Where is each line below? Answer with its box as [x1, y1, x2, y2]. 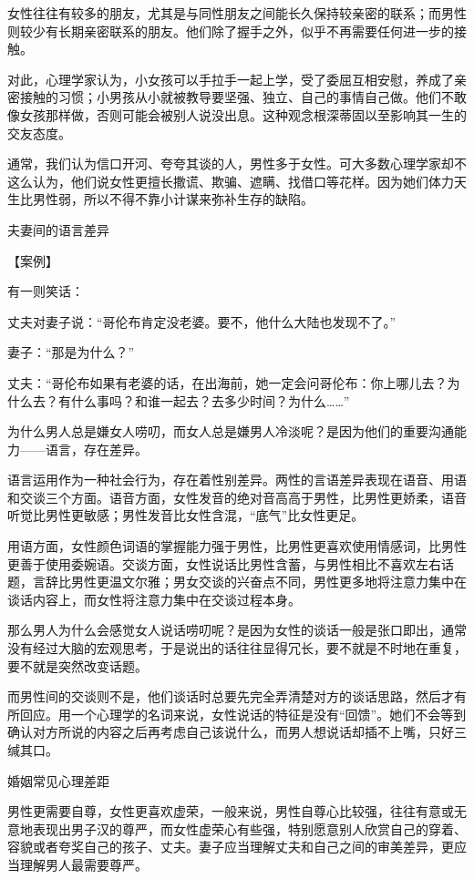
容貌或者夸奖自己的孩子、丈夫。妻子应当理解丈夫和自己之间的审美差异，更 [7, 837, 454, 856]
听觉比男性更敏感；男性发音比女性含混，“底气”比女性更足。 [7, 506, 365, 525]
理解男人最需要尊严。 [19, 854, 148, 874]
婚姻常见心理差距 [7, 771, 109, 790]
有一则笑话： [7, 281, 84, 301]
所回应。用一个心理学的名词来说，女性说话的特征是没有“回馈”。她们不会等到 [7, 704, 467, 723]
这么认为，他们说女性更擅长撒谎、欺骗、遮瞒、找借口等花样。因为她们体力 [7, 171, 454, 190]
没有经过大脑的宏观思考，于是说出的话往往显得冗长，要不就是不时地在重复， [7, 639, 467, 658]
